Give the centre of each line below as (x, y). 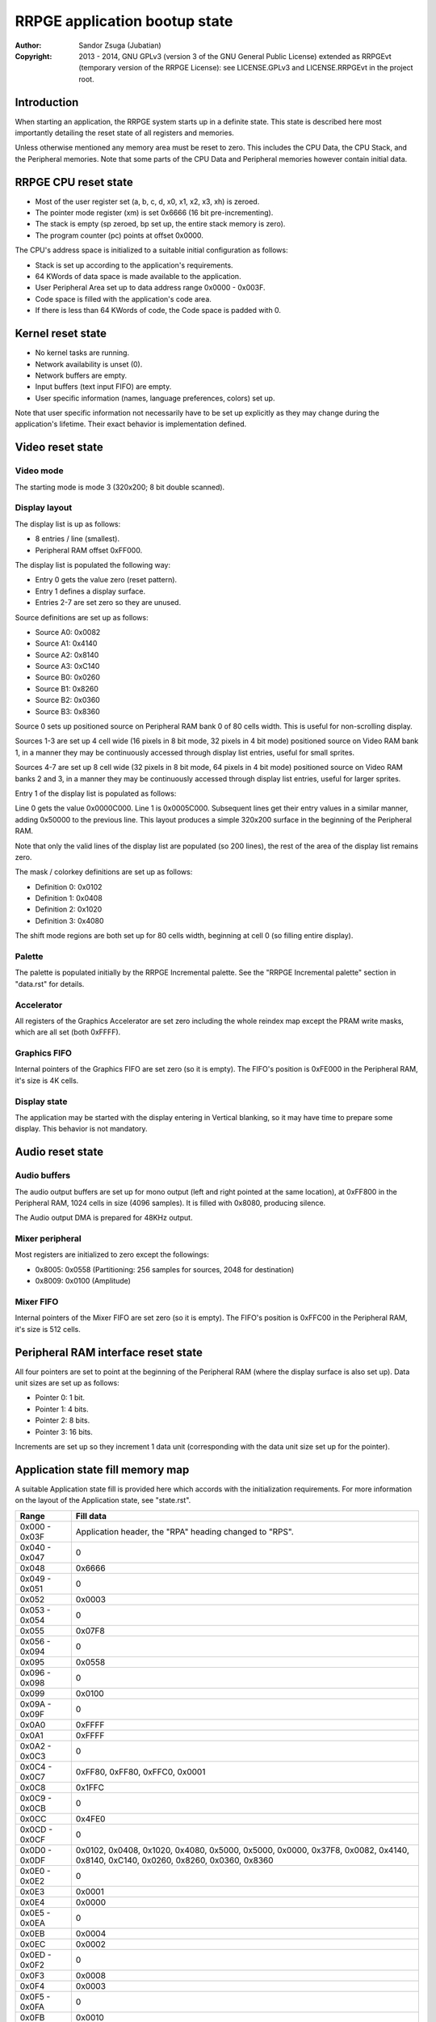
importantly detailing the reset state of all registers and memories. (124, 133)
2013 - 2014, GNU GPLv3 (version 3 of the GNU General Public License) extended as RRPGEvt (235, 56)
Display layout (44, 508)
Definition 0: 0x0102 (69, 886)
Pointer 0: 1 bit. (60, 1398)
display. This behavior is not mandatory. (82, 1129)
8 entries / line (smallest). (78, 539)
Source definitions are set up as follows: (82, 617)
